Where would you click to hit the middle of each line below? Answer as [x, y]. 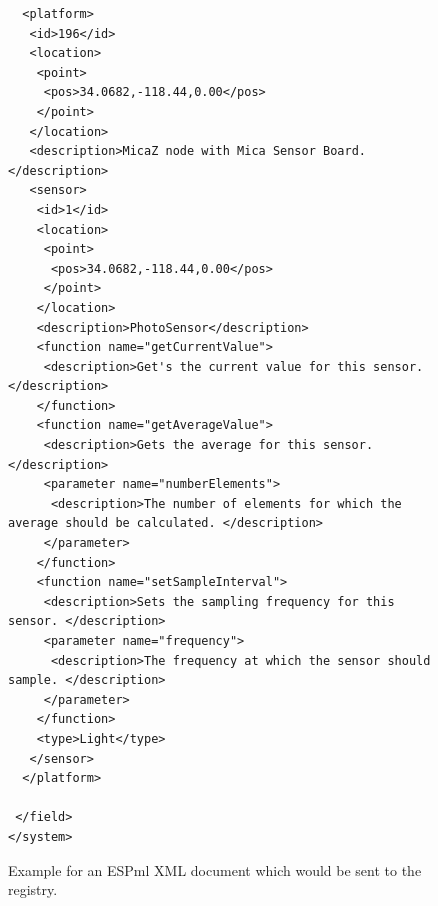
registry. [33, 889]
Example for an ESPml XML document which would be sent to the [215, 869]
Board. [344, 151]
